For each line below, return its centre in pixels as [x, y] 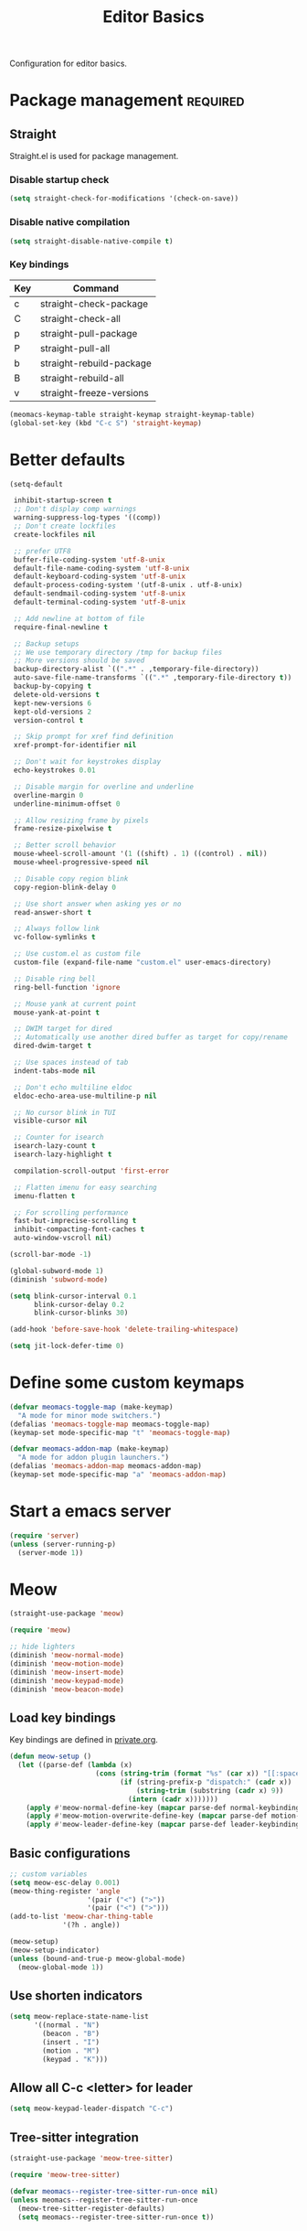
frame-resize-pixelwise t [63, 829]
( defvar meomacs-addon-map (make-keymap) [90, 1449]
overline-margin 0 [48, 795]
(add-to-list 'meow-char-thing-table [81, 1917]
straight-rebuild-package [96, 363]
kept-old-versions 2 [53, 712]
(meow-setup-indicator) [55, 1950]
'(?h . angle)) [91, 1925]
